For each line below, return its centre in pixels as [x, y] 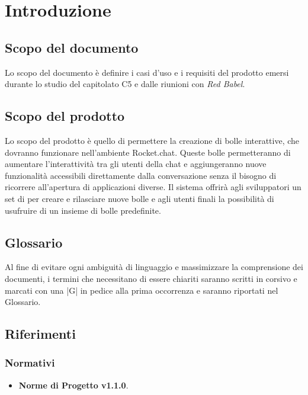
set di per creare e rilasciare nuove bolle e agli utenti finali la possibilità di [139, 198]
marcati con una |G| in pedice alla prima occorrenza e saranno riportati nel [142, 290]
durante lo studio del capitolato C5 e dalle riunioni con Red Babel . [125, 84]
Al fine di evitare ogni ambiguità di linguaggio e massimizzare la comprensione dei [154, 267]
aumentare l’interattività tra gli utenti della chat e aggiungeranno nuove [136, 164]
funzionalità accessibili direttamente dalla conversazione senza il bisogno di [141, 175]
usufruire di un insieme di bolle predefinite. [83, 210]
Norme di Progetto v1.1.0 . [73, 385]
